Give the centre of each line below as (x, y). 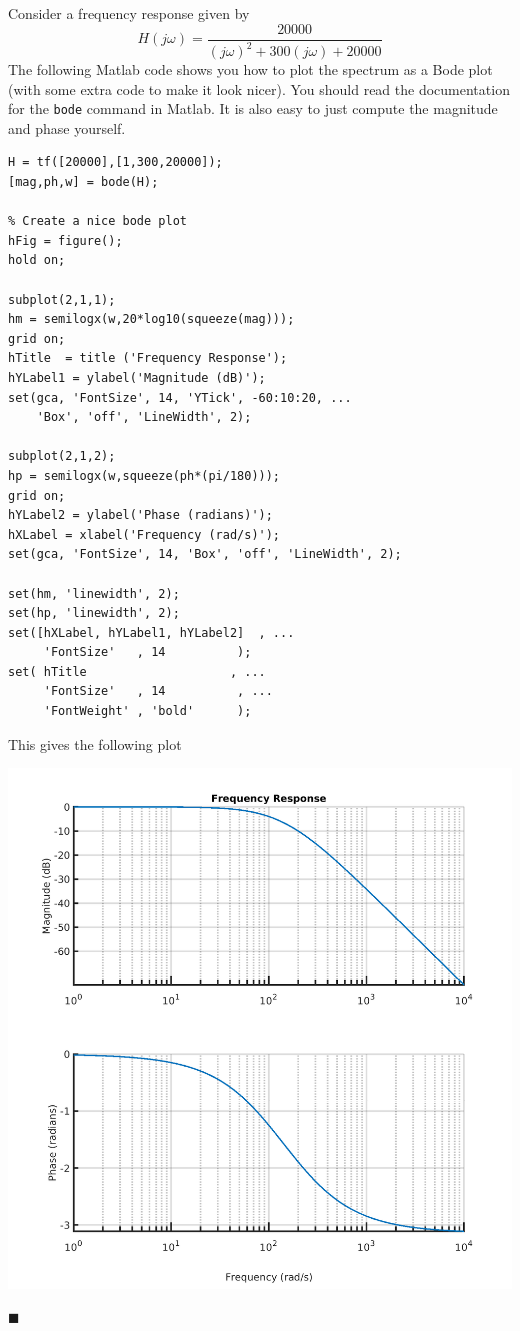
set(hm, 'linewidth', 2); (94, 593)
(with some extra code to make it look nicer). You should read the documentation (259, 88)
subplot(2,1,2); (62, 456)
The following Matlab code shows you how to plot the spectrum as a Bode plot (250, 69)
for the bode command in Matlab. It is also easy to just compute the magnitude (253, 108)
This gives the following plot (95, 743)
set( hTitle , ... (137, 671)
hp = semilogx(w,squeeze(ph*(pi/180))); (144, 475)
